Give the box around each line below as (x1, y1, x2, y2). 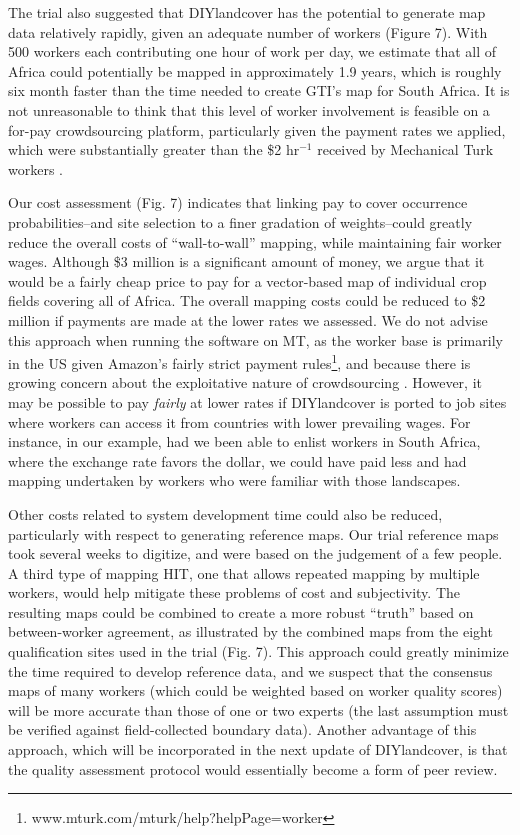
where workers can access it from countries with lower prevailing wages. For (8, 411, 471, 432)
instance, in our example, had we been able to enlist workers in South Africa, (8, 431, 481, 452)
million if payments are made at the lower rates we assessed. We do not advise (8, 309, 488, 330)
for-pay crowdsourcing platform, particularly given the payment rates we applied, (8, 119, 506, 140)
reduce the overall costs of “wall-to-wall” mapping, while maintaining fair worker (8, 231, 502, 252)
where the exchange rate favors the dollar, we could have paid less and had (8, 450, 467, 471)
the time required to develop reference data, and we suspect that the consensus (8, 660, 493, 681)
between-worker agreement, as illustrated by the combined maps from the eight (8, 621, 493, 642)
